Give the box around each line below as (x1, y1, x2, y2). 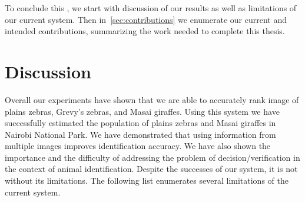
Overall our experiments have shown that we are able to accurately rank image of (5, 93, 299, 105)
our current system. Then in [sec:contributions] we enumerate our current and (5, 13, 287, 25)
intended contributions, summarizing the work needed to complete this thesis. (5, 25, 285, 37)
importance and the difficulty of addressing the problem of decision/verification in (5, 151, 300, 163)
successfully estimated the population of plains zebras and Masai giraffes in (5, 117, 276, 129)
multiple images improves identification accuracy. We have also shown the (5, 140, 271, 152)
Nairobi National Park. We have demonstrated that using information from (5, 128, 276, 140)
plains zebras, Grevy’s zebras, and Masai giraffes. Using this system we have (5, 105, 280, 117)
